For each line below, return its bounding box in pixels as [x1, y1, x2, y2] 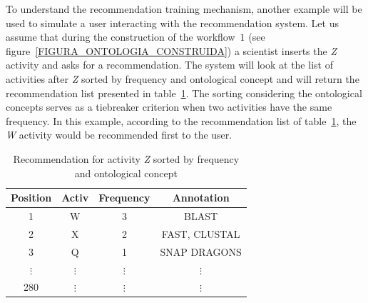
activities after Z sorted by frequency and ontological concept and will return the [6, 71, 359, 86]
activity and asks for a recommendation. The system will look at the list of [6, 57, 333, 72]
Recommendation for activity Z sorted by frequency [13, 151, 240, 166]
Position [11, 190, 52, 205]
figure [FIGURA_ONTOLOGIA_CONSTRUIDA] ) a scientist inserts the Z [6, 43, 337, 58]
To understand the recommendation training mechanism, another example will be [6, 1, 362, 16]
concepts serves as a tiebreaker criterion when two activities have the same [6, 99, 332, 114]
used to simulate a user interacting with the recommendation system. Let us [6, 15, 339, 30]
